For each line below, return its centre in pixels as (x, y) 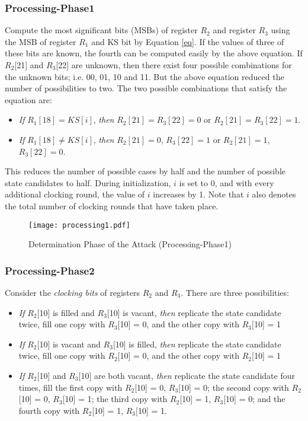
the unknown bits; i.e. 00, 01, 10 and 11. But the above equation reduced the (145, 76)
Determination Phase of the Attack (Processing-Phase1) (130, 244)
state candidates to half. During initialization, (88, 182)
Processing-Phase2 (50, 270)
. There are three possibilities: (235, 292)
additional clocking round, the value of (75, 194)
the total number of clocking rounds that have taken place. (112, 205)
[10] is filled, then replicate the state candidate (197, 344)
